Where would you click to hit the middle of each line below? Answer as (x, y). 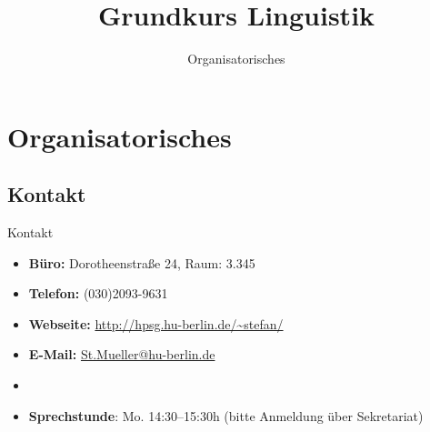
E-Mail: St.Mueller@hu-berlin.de (122, 354)
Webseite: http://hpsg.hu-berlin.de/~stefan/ (156, 323)
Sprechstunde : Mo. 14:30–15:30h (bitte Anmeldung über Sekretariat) (226, 415)
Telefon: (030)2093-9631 (98, 293)
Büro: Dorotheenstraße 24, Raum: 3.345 (142, 262)
